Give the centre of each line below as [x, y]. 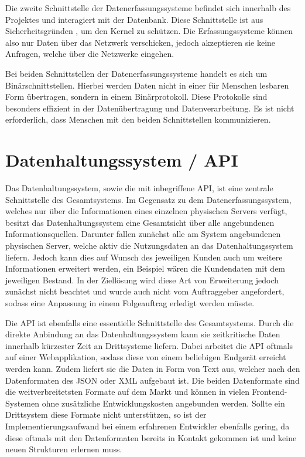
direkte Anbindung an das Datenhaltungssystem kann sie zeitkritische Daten [143, 334]
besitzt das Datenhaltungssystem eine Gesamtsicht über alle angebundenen [140, 222]
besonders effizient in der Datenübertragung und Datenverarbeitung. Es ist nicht [150, 108]
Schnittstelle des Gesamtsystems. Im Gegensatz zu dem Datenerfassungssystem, [148, 199]
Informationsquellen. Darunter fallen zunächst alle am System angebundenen [143, 234]
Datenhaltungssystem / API [122, 160]
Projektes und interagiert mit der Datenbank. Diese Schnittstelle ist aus [134, 19]
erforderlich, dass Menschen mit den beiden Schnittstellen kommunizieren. [138, 119]
